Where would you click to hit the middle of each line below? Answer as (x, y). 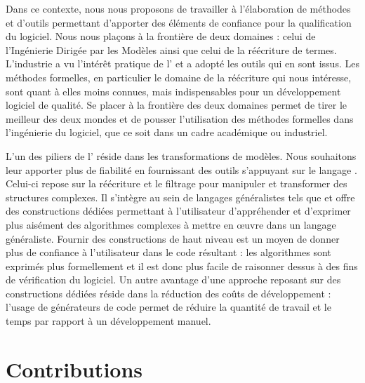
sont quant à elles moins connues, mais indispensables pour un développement (173, 91)
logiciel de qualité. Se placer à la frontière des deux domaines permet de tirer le (177, 105)
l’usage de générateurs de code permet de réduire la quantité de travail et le (168, 307)
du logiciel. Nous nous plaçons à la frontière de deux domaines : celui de (161, 36)
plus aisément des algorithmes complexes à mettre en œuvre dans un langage (171, 224)
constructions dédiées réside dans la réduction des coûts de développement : (168, 293)
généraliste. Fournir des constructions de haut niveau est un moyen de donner (173, 238)
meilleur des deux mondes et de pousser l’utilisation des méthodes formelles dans (180, 118)
